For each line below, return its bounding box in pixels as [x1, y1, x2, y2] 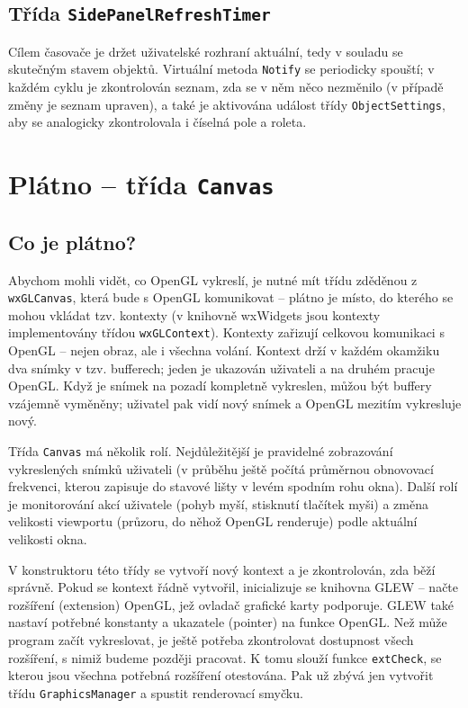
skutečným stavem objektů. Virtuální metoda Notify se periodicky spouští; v [8, 59, 435, 78]
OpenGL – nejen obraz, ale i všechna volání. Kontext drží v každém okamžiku [8, 341, 440, 360]
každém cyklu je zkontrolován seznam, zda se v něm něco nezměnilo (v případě [8, 77, 444, 96]
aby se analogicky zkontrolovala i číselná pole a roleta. [8, 112, 307, 131]
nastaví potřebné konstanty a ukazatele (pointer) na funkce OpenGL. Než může [8, 613, 447, 632]
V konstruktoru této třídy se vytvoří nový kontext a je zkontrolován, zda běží [8, 560, 436, 578]
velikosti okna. [8, 530, 87, 549]
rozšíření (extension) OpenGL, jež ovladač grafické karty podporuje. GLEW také [8, 595, 454, 614]
